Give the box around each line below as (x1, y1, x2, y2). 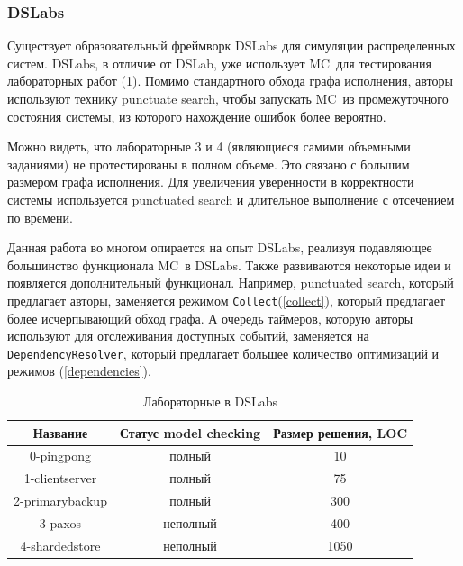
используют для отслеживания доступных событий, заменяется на (7, 326, 369, 345)
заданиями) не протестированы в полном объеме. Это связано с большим (7, 154, 410, 173)
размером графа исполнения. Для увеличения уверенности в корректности (7, 172, 414, 191)
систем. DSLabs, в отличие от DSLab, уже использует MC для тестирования (7, 53, 431, 72)
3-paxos (39, 514, 82, 532)
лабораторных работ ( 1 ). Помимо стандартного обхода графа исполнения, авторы (7, 71, 453, 90)
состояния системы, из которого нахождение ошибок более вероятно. (7, 106, 386, 125)
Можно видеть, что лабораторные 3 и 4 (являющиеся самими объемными (7, 137, 411, 156)
